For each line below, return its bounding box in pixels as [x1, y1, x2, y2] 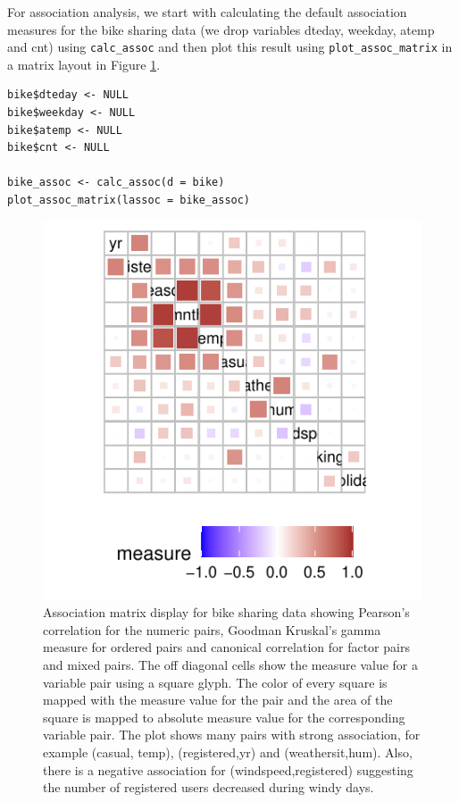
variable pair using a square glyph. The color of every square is [43, 673, 388, 691]
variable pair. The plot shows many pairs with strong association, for [43, 725, 421, 744]
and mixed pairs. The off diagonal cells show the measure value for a [43, 655, 418, 673]
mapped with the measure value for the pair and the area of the [43, 690, 393, 709]
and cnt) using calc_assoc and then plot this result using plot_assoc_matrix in [7, 38, 453, 56]
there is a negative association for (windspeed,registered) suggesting [43, 760, 413, 779]
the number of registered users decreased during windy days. [43, 778, 374, 797]
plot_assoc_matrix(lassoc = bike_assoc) [7, 194, 251, 206]
